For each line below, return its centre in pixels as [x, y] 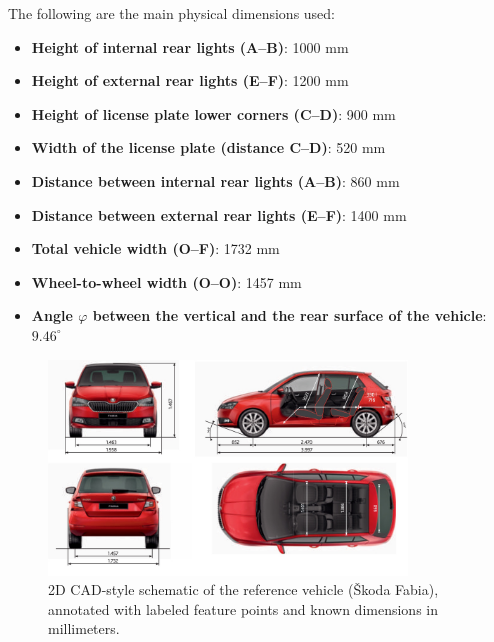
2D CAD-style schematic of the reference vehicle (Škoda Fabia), [243, 589]
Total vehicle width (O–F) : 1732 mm [155, 248]
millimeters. [84, 628]
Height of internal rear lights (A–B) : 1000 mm [190, 46]
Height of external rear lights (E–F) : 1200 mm [190, 80]
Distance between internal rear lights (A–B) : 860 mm [215, 180]
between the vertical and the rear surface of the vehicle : [289, 315]
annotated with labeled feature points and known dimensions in [243, 608]
